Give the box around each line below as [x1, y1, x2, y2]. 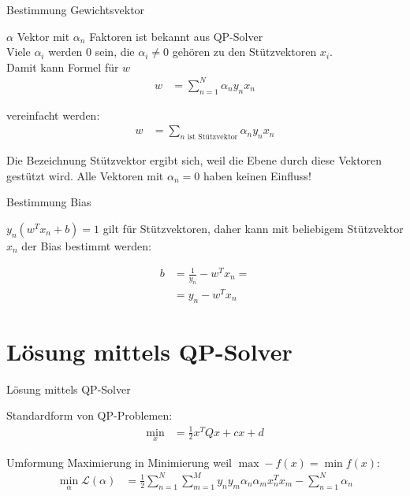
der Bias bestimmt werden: [21, 237, 151, 254]
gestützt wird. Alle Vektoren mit [6, 167, 164, 183]
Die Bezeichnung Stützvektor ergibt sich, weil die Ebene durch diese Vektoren [6, 152, 382, 168]
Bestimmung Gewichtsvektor [6, 2, 145, 17]
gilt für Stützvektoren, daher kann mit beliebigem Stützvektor [102, 220, 404, 236]
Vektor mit [17, 28, 70, 44]
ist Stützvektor [187, 133, 238, 142]
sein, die [95, 43, 135, 60]
